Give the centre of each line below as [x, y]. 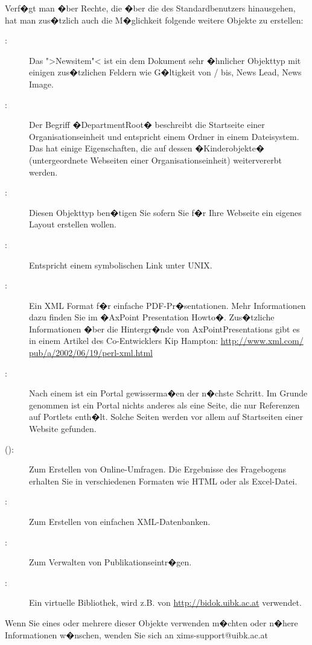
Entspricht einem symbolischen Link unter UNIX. [121, 265]
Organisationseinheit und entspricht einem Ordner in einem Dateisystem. [164, 136]
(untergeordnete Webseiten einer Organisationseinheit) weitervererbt [155, 160]
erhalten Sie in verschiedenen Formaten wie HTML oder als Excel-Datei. [163, 481]
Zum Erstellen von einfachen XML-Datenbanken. [120, 521]
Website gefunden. [63, 429]
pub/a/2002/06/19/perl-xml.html [91, 353]
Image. [41, 84]
